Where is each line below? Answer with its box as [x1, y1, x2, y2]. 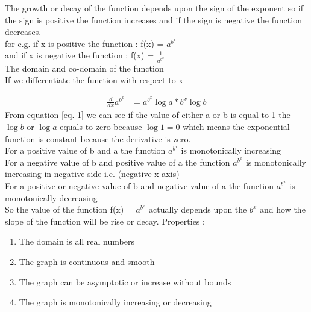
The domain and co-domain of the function [5, 61, 164, 74]
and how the [260, 203, 306, 216]
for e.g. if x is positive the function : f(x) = [5, 37, 164, 49]
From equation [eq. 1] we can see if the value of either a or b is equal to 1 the [5, 108, 291, 121]
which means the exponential [183, 120, 290, 133]
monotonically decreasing [5, 191, 98, 204]
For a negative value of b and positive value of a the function [5, 155, 230, 168]
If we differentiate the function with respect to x [5, 73, 183, 86]
